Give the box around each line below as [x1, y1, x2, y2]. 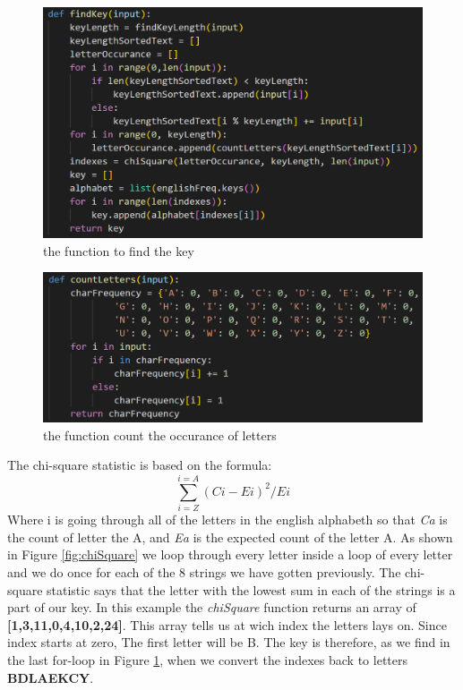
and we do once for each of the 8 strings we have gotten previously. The [7, 562, 401, 581]
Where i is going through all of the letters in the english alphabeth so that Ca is [7, 510, 448, 529]
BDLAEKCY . [7, 668, 94, 686]
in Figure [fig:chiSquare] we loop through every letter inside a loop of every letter [7, 545, 453, 564]
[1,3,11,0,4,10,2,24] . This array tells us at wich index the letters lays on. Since [7, 615, 447, 634]
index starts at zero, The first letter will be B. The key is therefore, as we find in [7, 633, 450, 652]
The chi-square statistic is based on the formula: [7, 456, 272, 474]
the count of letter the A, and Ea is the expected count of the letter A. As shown [7, 527, 453, 546]
